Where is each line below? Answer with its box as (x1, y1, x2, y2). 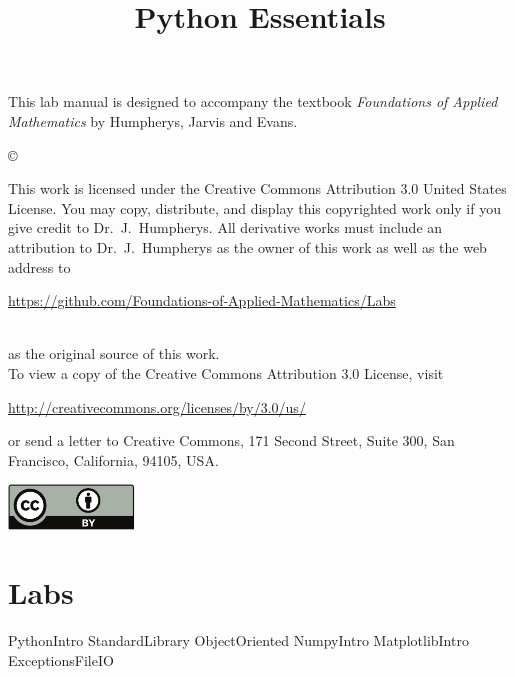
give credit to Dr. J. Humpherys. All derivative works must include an (8, 217, 443, 238)
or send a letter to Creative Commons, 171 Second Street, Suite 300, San (8, 430, 455, 451)
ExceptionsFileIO (8, 649, 114, 670)
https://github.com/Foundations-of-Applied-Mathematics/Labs (8, 290, 396, 311)
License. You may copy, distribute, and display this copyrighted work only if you (8, 197, 501, 218)
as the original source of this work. (8, 343, 220, 364)
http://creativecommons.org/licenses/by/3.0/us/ (8, 396, 306, 417)
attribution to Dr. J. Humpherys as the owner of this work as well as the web (8, 236, 487, 257)
